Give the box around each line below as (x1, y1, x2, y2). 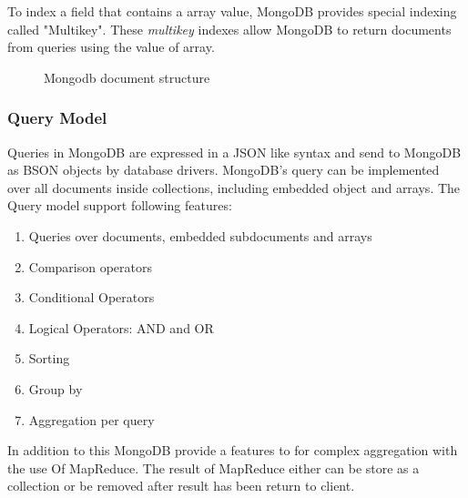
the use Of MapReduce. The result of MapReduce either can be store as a (7, 458, 420, 477)
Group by (28, 379, 83, 398)
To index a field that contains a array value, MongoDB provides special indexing (7, 2, 457, 20)
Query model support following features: (7, 196, 232, 215)
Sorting (28, 349, 70, 368)
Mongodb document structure (44, 67, 210, 86)
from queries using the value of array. (7, 37, 215, 56)
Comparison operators (28, 257, 153, 276)
